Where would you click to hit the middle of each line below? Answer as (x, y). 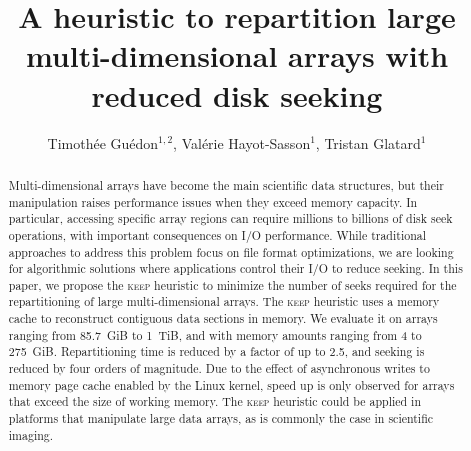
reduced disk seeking (237, 94)
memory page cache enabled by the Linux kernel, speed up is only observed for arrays (231, 384)
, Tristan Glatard (368, 142)
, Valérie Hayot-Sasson (242, 142)
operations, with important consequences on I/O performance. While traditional (217, 234)
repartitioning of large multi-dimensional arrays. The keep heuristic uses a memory (224, 301)
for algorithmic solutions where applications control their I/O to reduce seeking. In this (235, 268)
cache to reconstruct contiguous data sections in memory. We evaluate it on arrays (223, 318)
